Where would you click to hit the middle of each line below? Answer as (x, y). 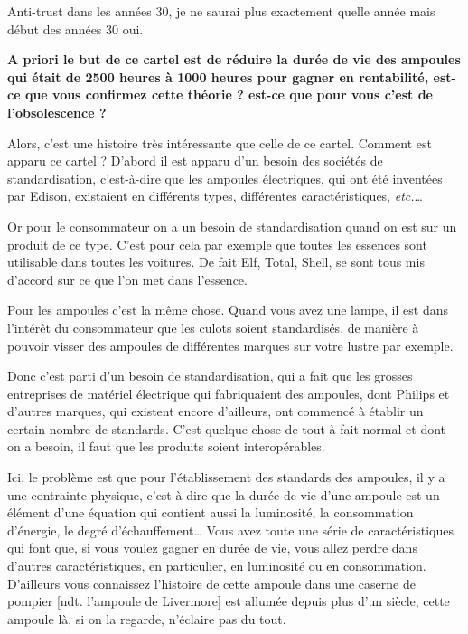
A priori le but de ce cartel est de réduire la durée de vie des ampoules (234, 59)
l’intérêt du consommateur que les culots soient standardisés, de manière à (213, 327)
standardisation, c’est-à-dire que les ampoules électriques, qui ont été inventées (225, 178)
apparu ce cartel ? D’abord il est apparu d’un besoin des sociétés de (195, 161)
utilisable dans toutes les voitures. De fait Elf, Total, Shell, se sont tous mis (216, 262)
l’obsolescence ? (57, 112)
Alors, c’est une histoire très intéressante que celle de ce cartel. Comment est (220, 142)
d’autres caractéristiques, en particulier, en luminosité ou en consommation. (217, 566)
